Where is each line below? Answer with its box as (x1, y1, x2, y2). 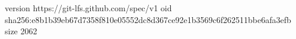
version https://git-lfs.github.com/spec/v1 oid (5, 2, 172, 14)
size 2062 (5, 25, 37, 37)
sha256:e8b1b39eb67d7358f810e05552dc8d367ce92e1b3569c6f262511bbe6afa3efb (5, 13, 291, 25)
